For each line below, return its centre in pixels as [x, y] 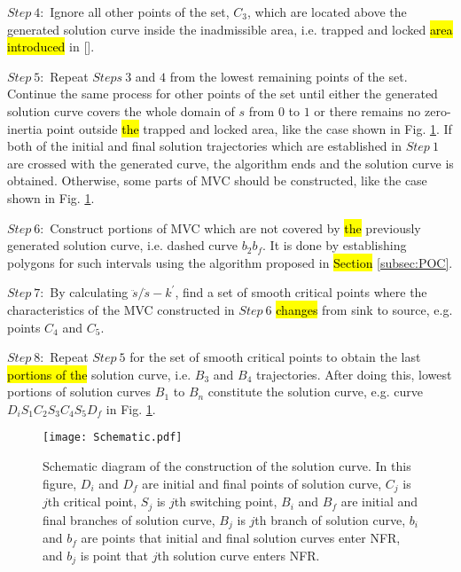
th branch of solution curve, [330, 519]
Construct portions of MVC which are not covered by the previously [235, 227]
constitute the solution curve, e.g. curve [315, 392]
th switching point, [226, 501]
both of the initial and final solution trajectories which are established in [204, 146]
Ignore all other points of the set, [140, 12]
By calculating [89, 292]
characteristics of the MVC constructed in [121, 309]
